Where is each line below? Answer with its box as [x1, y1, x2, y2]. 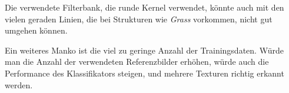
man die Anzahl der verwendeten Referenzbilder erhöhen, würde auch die [5, 55, 269, 68]
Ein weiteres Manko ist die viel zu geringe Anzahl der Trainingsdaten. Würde [5, 44, 284, 56]
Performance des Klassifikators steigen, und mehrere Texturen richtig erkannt [5, 67, 284, 79]
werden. [5, 78, 33, 91]
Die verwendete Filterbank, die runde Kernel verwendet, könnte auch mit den [5, 1, 284, 13]
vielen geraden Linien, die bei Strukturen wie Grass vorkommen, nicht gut [5, 12, 273, 25]
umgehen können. [5, 24, 68, 36]
